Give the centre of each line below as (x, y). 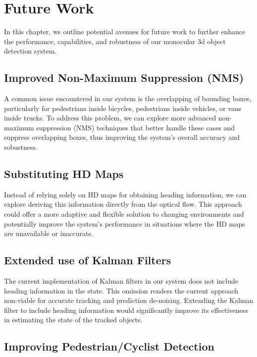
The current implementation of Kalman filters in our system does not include (121, 281)
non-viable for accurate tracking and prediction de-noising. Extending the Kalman (129, 300)
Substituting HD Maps (64, 174)
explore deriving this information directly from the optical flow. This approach (123, 204)
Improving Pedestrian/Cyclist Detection (109, 346)
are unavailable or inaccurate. (49, 233)
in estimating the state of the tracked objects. (73, 320)
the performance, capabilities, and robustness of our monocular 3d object (115, 41)
